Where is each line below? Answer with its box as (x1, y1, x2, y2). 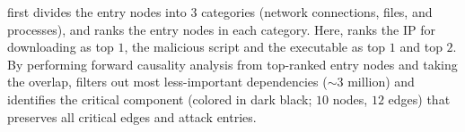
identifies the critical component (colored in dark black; (7, 89, 312, 108)
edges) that (388, 89, 451, 108)
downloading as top (7, 37, 114, 56)
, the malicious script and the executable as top (124, 37, 386, 56)
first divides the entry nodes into (7, 3, 187, 21)
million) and (347, 72, 415, 91)
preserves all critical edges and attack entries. (7, 107, 257, 126)
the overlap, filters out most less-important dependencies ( (7, 72, 328, 91)
